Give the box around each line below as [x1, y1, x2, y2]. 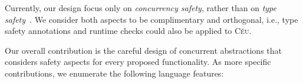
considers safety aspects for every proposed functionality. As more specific [5, 56, 271, 68]
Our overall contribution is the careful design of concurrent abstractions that [5, 44, 282, 56]
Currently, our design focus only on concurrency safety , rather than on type [5, 2, 276, 13]
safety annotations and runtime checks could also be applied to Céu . [5, 25, 252, 37]
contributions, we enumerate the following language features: [5, 67, 224, 79]
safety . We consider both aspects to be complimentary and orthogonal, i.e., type [5, 13, 298, 25]
